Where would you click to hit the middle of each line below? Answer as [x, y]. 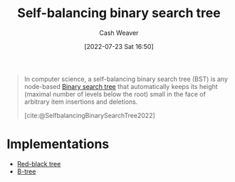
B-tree [26, 171]
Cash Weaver [119, 33]
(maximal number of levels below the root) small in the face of [115, 94]
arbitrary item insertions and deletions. [81, 102]
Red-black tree [39, 164]
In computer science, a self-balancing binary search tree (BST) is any [126, 79]
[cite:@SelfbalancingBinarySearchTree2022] [90, 115]
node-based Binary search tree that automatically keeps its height [121, 86]
